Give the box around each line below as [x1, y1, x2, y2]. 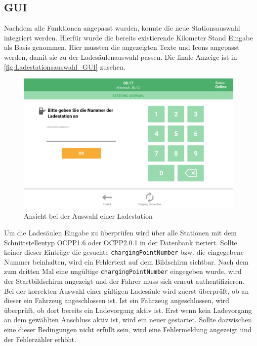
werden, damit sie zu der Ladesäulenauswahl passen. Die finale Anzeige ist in [4, 51, 237, 62]
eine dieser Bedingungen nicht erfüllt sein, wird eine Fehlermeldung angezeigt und [4, 324, 252, 334]
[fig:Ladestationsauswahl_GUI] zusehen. [4, 61, 126, 72]
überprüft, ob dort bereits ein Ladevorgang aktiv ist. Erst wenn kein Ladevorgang [4, 305, 252, 315]
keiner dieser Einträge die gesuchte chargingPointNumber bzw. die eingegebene [4, 247, 244, 257]
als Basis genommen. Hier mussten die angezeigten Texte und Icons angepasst [4, 42, 240, 52]
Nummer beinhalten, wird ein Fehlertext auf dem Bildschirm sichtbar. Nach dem [4, 256, 249, 267]
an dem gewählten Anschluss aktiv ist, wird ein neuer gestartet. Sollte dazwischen [4, 314, 252, 325]
